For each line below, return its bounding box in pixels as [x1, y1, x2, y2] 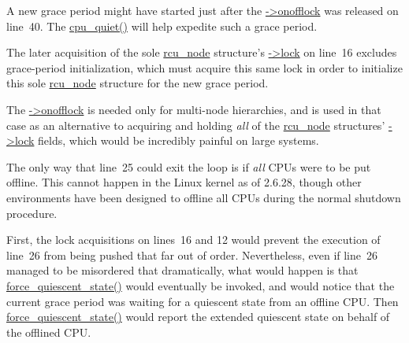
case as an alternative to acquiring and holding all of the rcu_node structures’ [6, 116, 385, 133]
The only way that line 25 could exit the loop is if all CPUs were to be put [6, 158, 371, 175]
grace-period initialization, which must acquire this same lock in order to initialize [6, 59, 403, 76]
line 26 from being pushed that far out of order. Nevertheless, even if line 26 [6, 246, 378, 263]
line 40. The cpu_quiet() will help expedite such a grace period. [6, 17, 318, 34]
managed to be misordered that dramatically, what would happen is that [6, 262, 359, 278]
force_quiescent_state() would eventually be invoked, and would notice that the [6, 277, 395, 293]
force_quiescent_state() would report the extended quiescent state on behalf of [6, 308, 390, 325]
